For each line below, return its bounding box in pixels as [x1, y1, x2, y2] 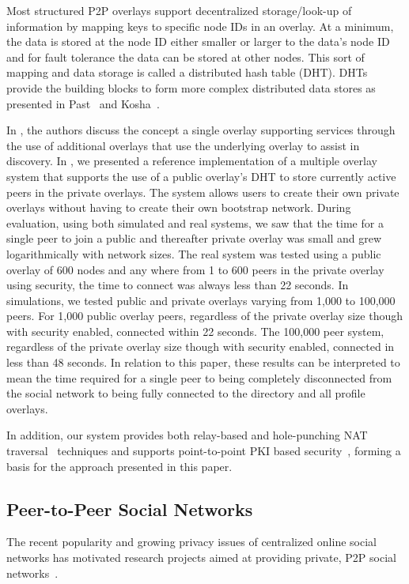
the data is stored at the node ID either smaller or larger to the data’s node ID [6, 33, 390, 50]
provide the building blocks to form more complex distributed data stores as [6, 79, 376, 96]
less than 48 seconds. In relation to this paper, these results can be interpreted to [6, 354, 400, 371]
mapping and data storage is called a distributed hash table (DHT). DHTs [6, 64, 368, 81]
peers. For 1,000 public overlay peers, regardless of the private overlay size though [6, 307, 403, 324]
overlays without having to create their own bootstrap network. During [6, 199, 351, 216]
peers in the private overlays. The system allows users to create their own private [6, 183, 400, 200]
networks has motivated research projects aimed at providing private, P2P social [6, 549, 396, 566]
